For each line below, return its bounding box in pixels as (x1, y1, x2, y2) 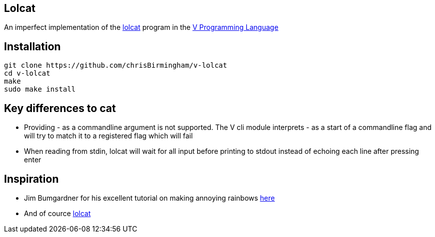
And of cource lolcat (24, 209, 91, 218)
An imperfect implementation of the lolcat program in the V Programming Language (4, 23, 279, 32)
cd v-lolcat (4, 69, 50, 78)
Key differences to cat (4, 102, 116, 115)
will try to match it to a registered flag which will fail (24, 131, 193, 140)
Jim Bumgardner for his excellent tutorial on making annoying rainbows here (24, 193, 275, 202)
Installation (4, 40, 61, 53)
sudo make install (4, 85, 76, 94)
